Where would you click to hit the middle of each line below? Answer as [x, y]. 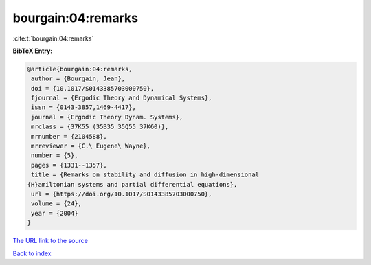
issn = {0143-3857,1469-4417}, [84, 107]
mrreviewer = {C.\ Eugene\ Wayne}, [91, 146]
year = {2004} [55, 213]
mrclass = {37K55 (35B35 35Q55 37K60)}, [100, 127]
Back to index [32, 253]
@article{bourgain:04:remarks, [80, 69]
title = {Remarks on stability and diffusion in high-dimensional [145, 175]
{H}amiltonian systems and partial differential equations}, [132, 184]
